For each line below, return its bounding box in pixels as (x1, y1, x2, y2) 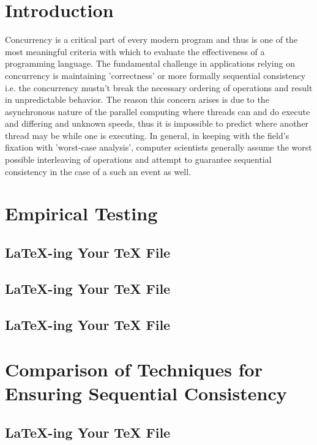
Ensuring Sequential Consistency (5, 381, 287, 406)
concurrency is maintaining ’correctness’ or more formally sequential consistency (5, 69, 306, 81)
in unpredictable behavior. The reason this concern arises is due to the (5, 93, 269, 106)
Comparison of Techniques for (5, 357, 263, 382)
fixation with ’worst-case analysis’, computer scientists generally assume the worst (5, 141, 312, 154)
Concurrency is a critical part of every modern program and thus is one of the (5, 33, 298, 46)
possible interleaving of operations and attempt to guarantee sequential (5, 153, 272, 166)
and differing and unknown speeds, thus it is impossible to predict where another (5, 117, 309, 130)
